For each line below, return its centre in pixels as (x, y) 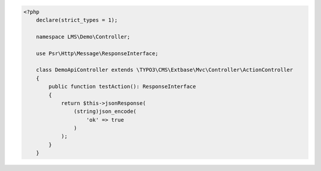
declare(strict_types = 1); (77, 20)
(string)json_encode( (105, 112)
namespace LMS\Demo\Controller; (83, 37)
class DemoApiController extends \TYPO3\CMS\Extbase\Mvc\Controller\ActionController (165, 70)
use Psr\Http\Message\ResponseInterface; (97, 53)
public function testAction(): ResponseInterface (122, 87)
